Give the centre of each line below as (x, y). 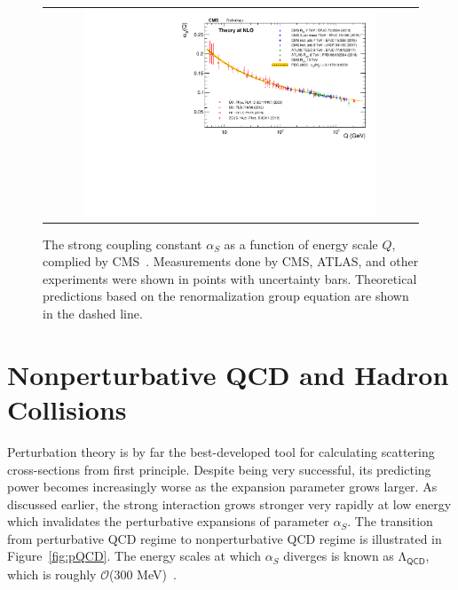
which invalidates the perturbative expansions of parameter (168, 521)
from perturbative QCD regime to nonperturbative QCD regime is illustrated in (225, 538)
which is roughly (52, 574)
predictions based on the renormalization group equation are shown (226, 296)
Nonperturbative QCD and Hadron (228, 374)
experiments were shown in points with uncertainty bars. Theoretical (230, 278)
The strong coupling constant (122, 244)
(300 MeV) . (142, 574)
